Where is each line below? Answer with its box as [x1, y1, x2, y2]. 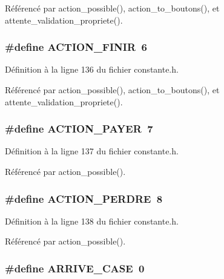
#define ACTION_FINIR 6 [5, 39, 147, 54]
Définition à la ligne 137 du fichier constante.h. [5, 145, 179, 157]
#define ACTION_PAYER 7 [5, 121, 153, 136]
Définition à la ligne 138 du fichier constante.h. [5, 214, 179, 227]
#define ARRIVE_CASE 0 [5, 260, 145, 275]
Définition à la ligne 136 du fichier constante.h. [5, 63, 179, 76]
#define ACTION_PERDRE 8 [5, 191, 163, 206]
